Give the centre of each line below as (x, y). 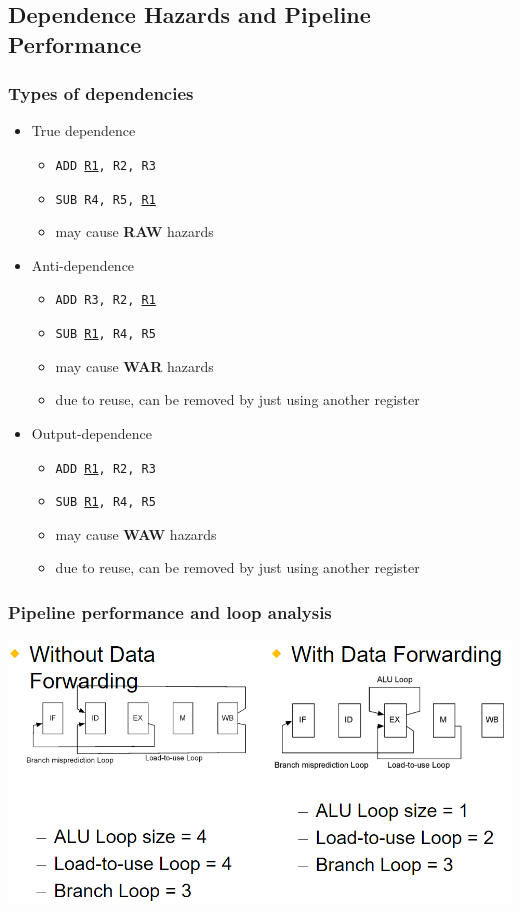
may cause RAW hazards (134, 231)
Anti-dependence (83, 264)
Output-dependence (91, 432)
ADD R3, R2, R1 (105, 300)
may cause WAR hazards (134, 365)
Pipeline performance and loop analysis (170, 612)
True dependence (83, 130)
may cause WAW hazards (136, 533)
